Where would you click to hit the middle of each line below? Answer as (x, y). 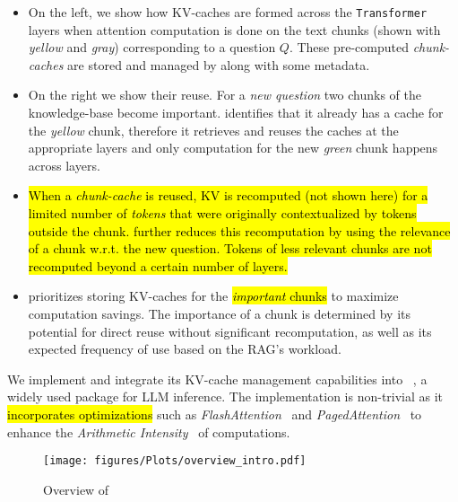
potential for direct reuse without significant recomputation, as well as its (230, 331)
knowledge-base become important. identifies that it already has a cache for (236, 113)
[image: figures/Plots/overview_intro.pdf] (175, 461)
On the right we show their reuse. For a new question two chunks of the (225, 95)
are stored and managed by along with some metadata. (219, 64)
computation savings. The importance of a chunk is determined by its (220, 313)
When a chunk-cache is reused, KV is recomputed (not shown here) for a (228, 195)
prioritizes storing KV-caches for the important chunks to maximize (213, 296)
